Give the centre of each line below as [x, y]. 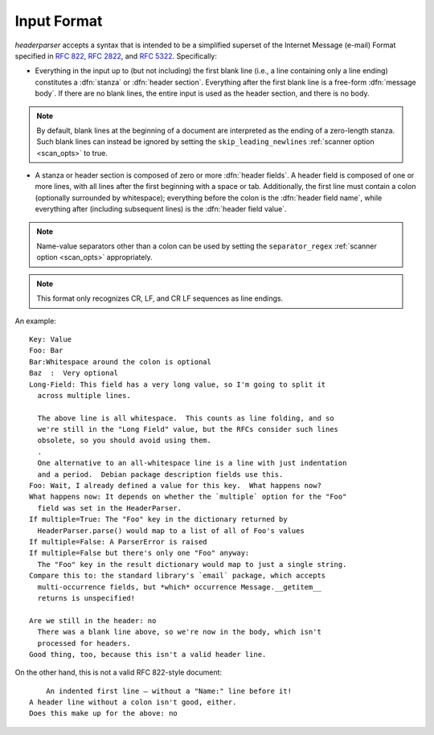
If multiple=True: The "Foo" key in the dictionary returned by [159, 519]
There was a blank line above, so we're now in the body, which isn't [179, 632]
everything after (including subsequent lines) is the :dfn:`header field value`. [161, 209]
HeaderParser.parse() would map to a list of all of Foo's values [171, 530]
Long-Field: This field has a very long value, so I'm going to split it [178, 384]
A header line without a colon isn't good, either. [133, 702]
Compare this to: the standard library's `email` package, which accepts [178, 576]
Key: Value [51, 339]
